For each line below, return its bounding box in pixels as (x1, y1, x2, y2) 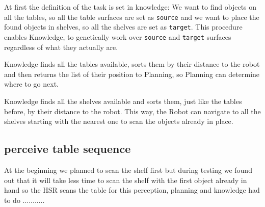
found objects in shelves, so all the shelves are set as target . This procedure (4, 21, 243, 32)
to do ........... (4, 194, 45, 205)
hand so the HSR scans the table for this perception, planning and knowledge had (4, 185, 260, 195)
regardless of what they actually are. (4, 41, 118, 52)
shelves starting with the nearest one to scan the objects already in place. (4, 116, 233, 126)
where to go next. (4, 79, 59, 89)
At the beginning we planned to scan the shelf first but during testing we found (4, 164, 252, 175)
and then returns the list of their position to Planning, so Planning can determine (4, 68, 260, 79)
